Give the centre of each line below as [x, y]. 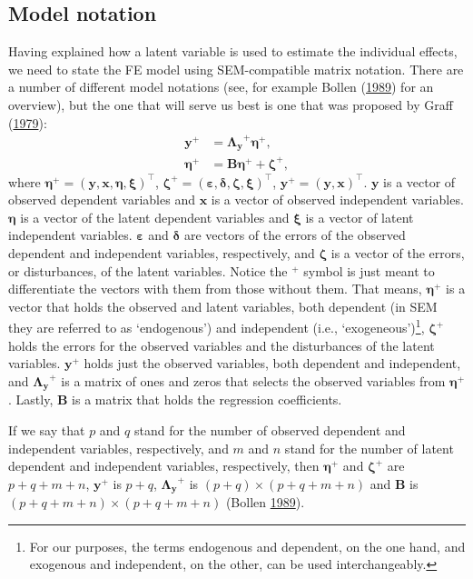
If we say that [47, 429]
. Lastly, [31, 399]
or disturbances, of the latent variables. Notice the [148, 270]
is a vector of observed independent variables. [337, 200]
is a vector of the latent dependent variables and [155, 217]
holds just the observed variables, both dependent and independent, [272, 363]
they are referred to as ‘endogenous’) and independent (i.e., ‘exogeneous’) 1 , [217, 326]
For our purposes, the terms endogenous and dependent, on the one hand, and [247, 546]
